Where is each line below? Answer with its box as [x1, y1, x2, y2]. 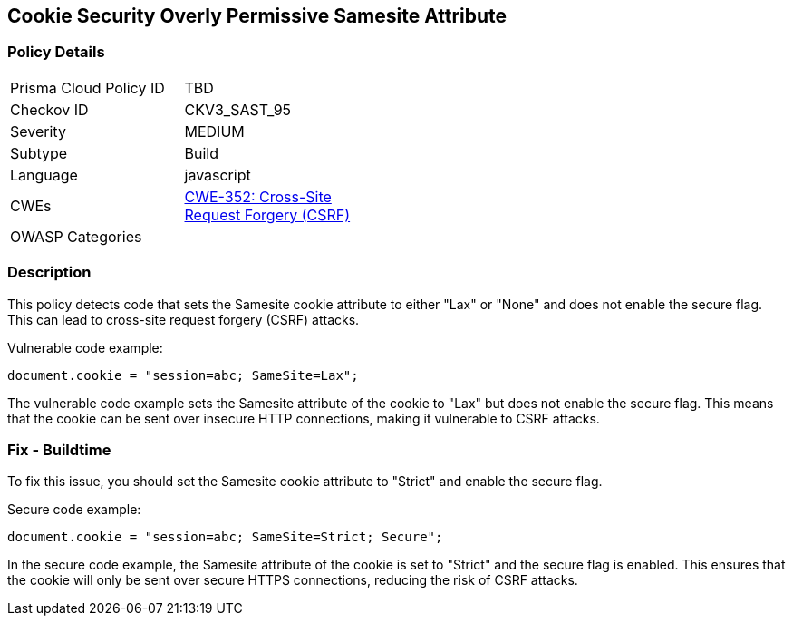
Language [10, 165, 78, 184]
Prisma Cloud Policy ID [10, 78, 165, 97]
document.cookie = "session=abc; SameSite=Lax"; [7, 367, 359, 383]
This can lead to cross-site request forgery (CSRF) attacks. [7, 311, 360, 327]
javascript [184, 165, 251, 184]
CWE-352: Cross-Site [184, 187, 332, 206]
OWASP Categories [10, 227, 142, 246]
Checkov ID [10, 100, 89, 119]
